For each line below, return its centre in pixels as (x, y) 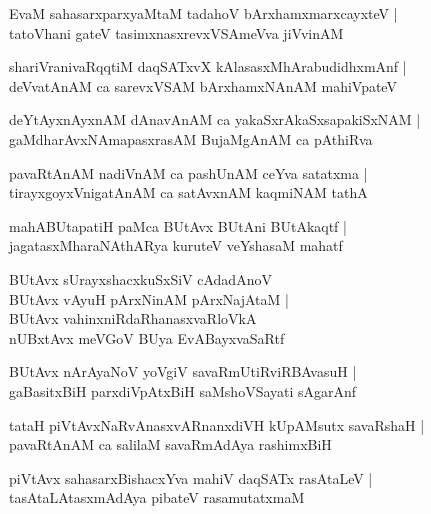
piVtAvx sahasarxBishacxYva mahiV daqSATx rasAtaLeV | (191, 477)
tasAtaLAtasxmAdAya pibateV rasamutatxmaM (157, 497)
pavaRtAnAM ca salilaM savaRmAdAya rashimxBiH (170, 444)
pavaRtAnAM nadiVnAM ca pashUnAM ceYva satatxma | (188, 172)
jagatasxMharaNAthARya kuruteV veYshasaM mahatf (176, 245)
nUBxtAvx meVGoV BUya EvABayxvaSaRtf (147, 337)
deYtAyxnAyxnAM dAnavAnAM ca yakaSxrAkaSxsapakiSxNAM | (215, 119)
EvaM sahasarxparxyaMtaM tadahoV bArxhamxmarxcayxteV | (203, 13)
